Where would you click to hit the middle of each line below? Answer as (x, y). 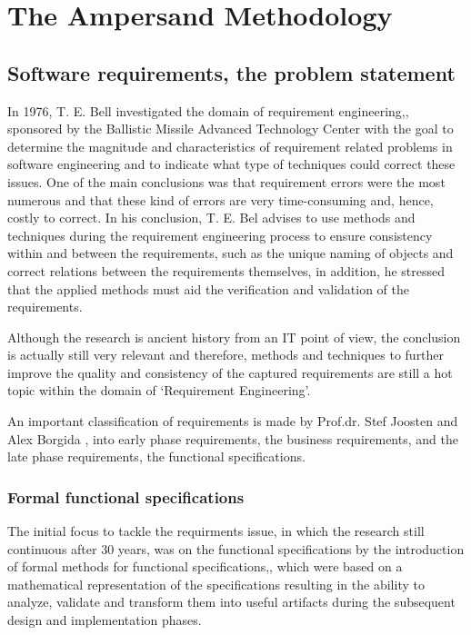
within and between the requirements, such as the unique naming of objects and (230, 253)
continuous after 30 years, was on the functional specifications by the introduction (236, 548)
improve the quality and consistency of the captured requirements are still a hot (230, 372)
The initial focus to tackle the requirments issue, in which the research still (216, 531)
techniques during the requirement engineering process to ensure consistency (220, 235)
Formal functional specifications (126, 496)
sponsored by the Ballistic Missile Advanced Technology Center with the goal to (230, 129)
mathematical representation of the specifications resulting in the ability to (216, 584)
